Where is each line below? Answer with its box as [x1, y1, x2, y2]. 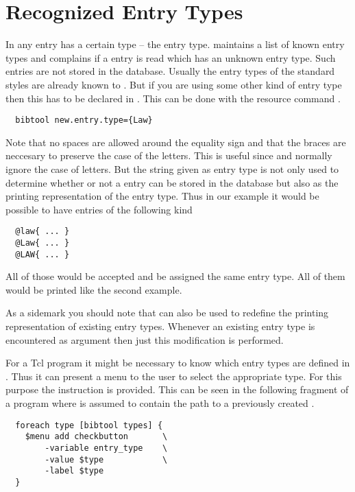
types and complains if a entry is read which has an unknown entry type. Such [5, 50, 336, 65]
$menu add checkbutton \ [25, 432, 168, 442]
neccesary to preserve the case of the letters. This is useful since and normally [5, 148, 332, 163]
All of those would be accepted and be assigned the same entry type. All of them [5, 269, 345, 283]
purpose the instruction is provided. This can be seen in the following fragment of [5, 382, 349, 397]
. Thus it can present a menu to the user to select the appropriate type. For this [5, 368, 342, 383]
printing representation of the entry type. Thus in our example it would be [5, 189, 319, 203]
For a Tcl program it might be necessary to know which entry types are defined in [5, 355, 350, 370]
